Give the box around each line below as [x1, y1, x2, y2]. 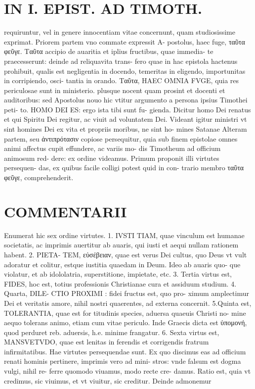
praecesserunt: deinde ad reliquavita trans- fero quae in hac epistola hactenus [4, 55, 238, 66]
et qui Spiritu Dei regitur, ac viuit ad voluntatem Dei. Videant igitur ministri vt [4, 114, 247, 124]
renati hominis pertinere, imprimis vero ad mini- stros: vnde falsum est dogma [4, 356, 241, 366]
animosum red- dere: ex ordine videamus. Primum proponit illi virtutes [4, 152, 219, 163]
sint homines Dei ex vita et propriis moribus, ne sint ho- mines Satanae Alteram [4, 124, 247, 134]
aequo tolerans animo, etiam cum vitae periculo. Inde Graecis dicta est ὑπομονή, [4, 317, 247, 328]
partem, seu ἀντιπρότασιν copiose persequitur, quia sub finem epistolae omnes [4, 133, 238, 144]
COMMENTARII [4, 201, 127, 221]
